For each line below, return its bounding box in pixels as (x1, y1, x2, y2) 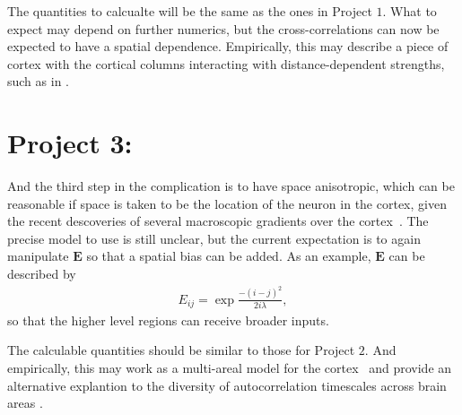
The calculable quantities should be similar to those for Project (7, 341, 355, 359)
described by (7, 264, 76, 283)
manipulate (7, 246, 69, 265)
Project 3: (7, 125, 133, 161)
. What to (382, 2, 437, 20)
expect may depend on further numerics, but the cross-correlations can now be (7, 19, 440, 38)
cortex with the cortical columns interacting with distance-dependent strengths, (7, 54, 445, 73)
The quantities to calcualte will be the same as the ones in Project (7, 2, 372, 20)
